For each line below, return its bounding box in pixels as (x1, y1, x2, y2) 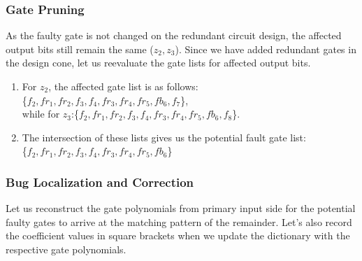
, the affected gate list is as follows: (48, 79, 198, 93)
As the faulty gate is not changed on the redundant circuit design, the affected (6, 28, 342, 43)
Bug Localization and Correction (6, 173, 194, 190)
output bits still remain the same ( (6, 41, 154, 56)
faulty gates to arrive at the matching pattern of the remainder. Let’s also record (6, 214, 352, 229)
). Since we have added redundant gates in (175, 41, 356, 56)
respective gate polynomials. (6, 241, 126, 256)
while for (22, 106, 60, 121)
